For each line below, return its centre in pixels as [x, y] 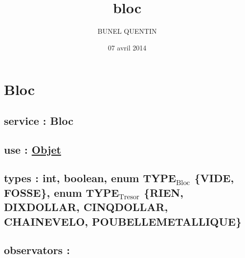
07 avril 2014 [127, 47]
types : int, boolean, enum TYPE [90, 178]
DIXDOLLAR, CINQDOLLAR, [86, 207]
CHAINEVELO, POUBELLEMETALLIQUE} [123, 221]
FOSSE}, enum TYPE [62, 192]
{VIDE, [214, 178]
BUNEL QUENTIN [127, 31]
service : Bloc [39, 120]
